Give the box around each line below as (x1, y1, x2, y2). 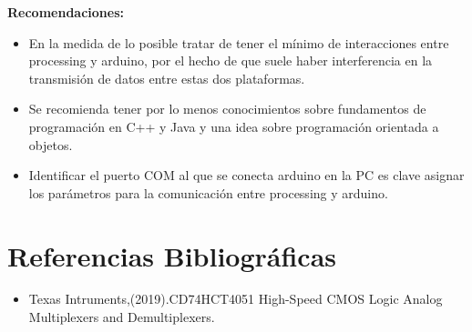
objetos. (28, 135, 73, 154)
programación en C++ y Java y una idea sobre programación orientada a (28, 116, 439, 136)
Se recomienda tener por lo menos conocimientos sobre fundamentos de (28, 99, 426, 118)
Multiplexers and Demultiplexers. (28, 307, 215, 327)
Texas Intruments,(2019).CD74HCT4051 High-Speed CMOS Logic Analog (28, 289, 443, 308)
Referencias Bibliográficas (7, 236, 337, 274)
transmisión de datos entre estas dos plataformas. (28, 68, 305, 87)
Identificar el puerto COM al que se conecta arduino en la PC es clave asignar (28, 166, 465, 185)
